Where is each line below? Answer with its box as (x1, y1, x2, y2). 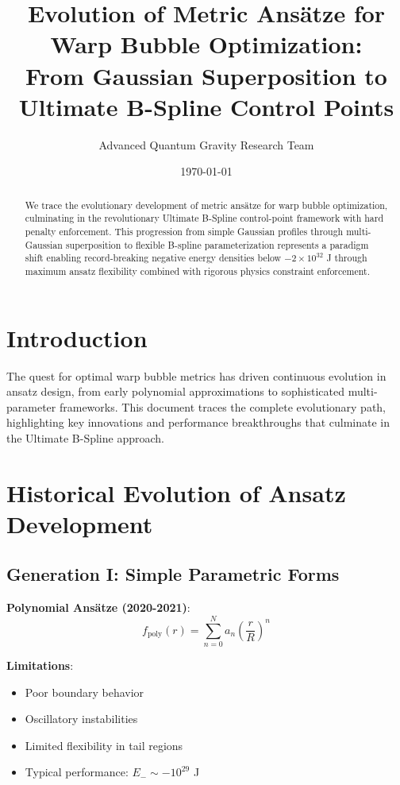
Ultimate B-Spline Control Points (18, 90, 394, 122)
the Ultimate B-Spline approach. (6, 429, 164, 446)
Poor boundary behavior (25, 683, 144, 700)
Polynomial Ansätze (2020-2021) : (6, 599, 190, 616)
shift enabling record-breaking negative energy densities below (25, 251, 282, 265)
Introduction (6, 321, 148, 354)
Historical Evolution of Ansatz (6, 476, 346, 509)
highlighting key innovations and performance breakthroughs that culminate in (6, 414, 390, 431)
